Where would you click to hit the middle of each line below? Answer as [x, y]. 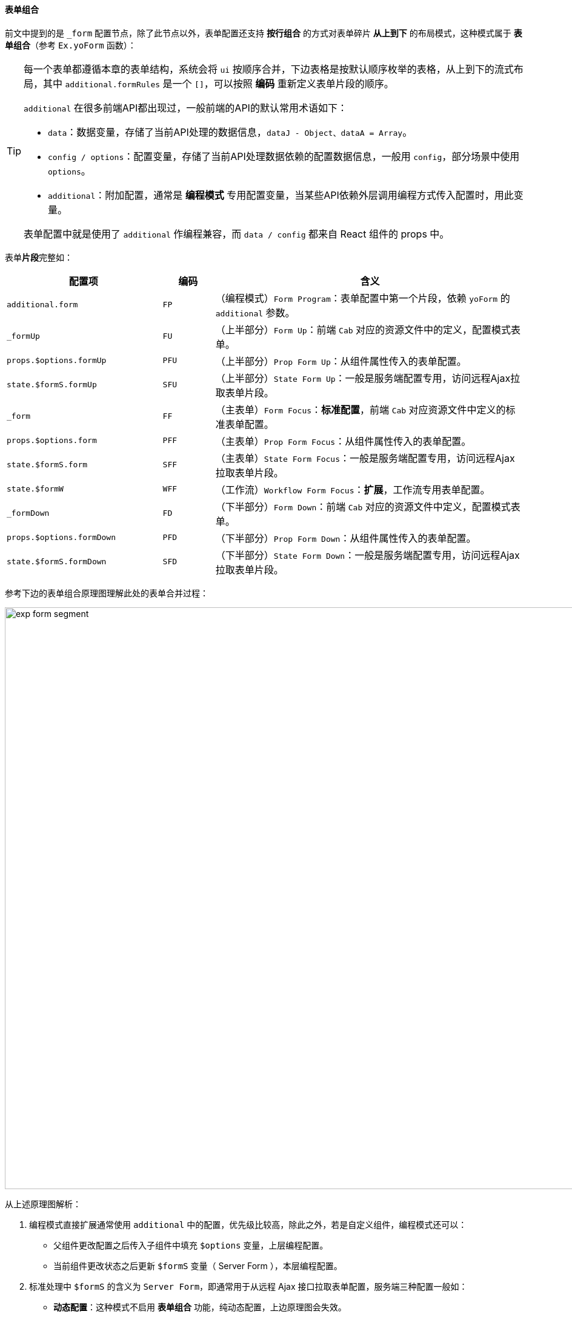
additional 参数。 [255, 312]
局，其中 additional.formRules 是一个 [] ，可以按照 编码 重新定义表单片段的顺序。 [209, 83]
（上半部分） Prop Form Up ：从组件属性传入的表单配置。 [341, 361]
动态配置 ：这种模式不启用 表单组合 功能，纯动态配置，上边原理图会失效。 [200, 1307]
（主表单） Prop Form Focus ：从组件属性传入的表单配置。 [343, 441]
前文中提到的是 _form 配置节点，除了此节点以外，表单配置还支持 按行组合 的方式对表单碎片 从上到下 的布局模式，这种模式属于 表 [264, 33]
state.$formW [35, 489]
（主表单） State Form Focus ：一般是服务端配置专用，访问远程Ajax [365, 458]
